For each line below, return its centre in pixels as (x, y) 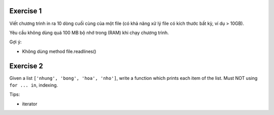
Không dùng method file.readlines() (59, 51)
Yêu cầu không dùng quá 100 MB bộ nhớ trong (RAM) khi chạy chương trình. (89, 33)
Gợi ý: (16, 42)
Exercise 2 (26, 66)
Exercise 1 (26, 11)
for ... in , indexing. (34, 85)
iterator (30, 104)
